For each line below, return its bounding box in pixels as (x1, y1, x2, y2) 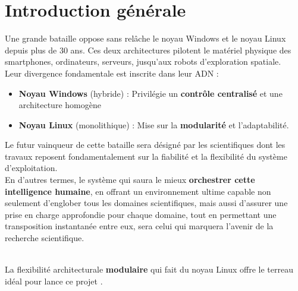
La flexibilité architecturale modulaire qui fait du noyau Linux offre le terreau (5, 263, 293, 276)
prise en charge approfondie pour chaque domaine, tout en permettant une (5, 208, 277, 220)
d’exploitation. (5, 162, 58, 174)
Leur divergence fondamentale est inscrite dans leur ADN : (5, 67, 219, 79)
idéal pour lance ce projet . (5, 274, 103, 287)
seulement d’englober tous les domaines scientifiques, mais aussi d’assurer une (5, 197, 288, 209)
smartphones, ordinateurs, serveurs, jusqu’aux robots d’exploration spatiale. (5, 55, 281, 68)
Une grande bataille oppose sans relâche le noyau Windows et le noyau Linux (5, 32, 286, 45)
